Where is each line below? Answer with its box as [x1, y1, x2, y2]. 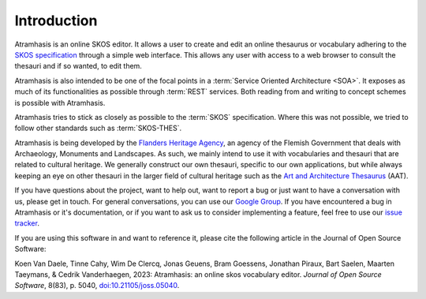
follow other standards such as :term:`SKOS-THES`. [14, 123, 182, 133]
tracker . [14, 219, 39, 228]
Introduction [14, 12, 98, 29]
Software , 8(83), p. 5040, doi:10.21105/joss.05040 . [14, 281, 180, 290]
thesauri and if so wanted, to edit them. [14, 62, 142, 71]
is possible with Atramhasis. [14, 98, 106, 107]
